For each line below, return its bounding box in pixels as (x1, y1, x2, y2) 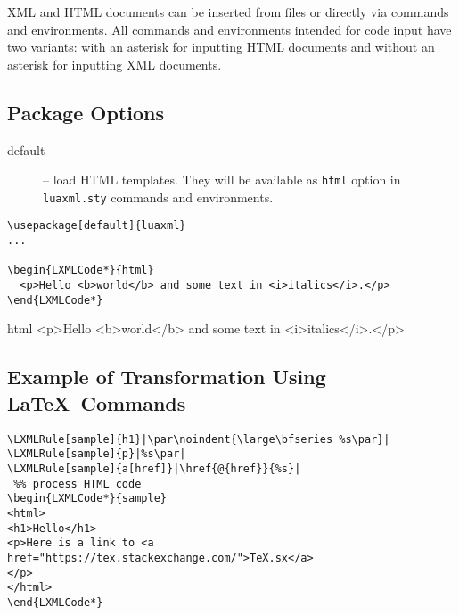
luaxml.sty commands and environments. (43, 187, 274, 206)
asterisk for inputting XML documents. (7, 54, 222, 73)
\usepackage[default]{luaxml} (7, 219, 186, 233)
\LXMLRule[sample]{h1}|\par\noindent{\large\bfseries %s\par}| (7, 432, 390, 446)
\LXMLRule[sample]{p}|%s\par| (7, 447, 186, 461)
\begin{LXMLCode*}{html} (7, 264, 154, 277)
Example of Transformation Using (7, 363, 326, 390)
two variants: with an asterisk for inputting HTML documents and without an (7, 37, 435, 56)
